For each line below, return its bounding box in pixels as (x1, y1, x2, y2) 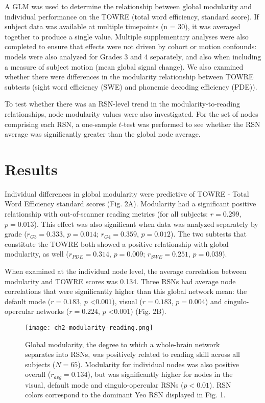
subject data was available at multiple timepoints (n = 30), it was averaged (5, 21, 240, 32)
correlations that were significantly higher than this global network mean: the (5, 286, 247, 296)
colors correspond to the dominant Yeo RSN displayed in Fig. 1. (25, 389, 226, 400)
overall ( (25, 369, 51, 379)
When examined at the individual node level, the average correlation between (5, 266, 247, 276)
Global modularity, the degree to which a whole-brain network (25, 338, 220, 349)
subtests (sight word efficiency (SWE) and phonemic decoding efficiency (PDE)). (5, 81, 257, 92)
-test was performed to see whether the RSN (121, 118, 260, 129)
